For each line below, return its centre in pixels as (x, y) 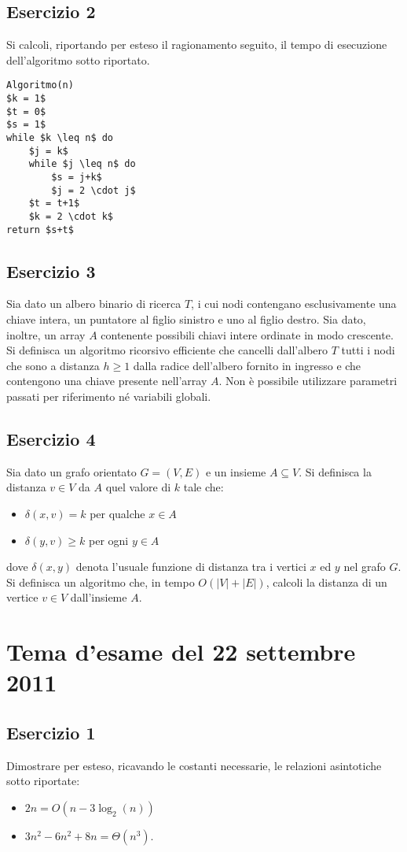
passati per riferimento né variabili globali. (109, 396)
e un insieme (236, 471)
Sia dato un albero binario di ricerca (94, 304)
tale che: (203, 487)
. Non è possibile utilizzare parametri (308, 381)
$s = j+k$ (77, 177)
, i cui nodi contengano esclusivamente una (294, 304)
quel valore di (138, 487)
